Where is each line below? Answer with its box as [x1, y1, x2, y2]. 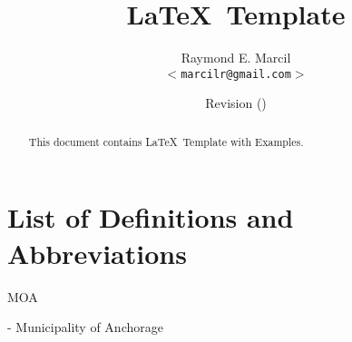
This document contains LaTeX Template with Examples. [28, 133, 304, 149]
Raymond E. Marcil [181, 48, 291, 67]
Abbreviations [7, 234, 187, 271]
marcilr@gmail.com [181, 67, 291, 81]
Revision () [205, 93, 267, 112]
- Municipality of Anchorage [7, 318, 163, 337]
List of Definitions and [7, 199, 294, 236]
